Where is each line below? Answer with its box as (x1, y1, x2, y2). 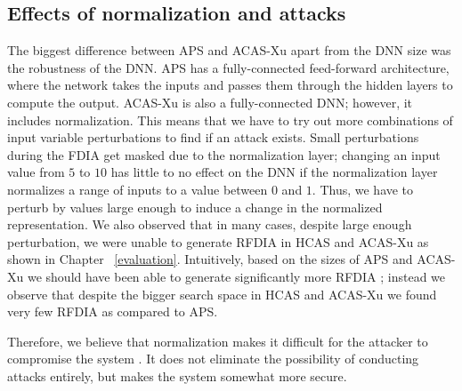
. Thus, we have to (312, 180, 414, 198)
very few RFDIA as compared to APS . (7, 302, 218, 321)
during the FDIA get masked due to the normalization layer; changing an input (7, 145, 441, 164)
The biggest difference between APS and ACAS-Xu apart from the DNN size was (7, 41, 451, 60)
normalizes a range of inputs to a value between (7, 180, 268, 198)
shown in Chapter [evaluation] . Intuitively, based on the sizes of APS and (7, 250, 413, 268)
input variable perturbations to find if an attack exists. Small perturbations (7, 128, 419, 147)
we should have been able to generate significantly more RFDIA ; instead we (27, 267, 446, 285)
